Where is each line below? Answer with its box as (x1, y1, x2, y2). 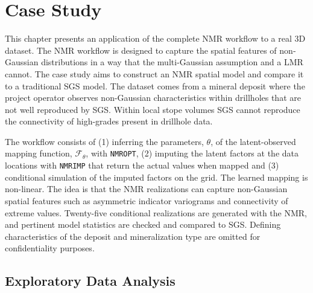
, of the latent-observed (210, 135, 296, 147)
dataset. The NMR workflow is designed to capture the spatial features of (5, 43, 277, 56)
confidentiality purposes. (5, 242, 95, 254)
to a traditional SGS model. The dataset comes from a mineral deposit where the (5, 79, 305, 92)
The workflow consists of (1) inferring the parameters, (5, 135, 204, 147)
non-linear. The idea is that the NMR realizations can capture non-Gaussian (5, 182, 288, 195)
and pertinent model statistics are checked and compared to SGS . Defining (5, 218, 281, 231)
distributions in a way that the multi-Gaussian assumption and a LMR (41, 56, 303, 68)
